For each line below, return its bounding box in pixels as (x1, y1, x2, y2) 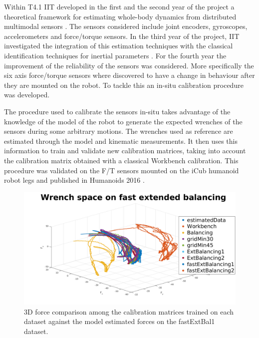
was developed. (4, 89, 50, 100)
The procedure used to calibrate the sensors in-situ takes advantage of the (4, 106, 231, 116)
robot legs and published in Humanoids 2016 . (4, 175, 145, 185)
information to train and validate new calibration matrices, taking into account (4, 145, 246, 156)
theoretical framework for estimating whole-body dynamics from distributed (4, 11, 237, 21)
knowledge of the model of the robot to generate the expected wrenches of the (4, 116, 243, 126)
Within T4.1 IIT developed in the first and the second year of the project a (4, 1, 235, 11)
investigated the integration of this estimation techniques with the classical (4, 40, 233, 51)
